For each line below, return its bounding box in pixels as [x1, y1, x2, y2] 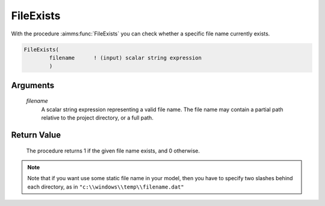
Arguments [11, 80, 55, 90]
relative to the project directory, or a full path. [41, 114, 153, 121]
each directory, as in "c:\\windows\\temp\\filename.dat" [27, 183, 185, 190]
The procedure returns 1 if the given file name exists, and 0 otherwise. [26, 147, 200, 154]
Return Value [11, 130, 61, 140]
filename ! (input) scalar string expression [49, 54, 202, 61]
